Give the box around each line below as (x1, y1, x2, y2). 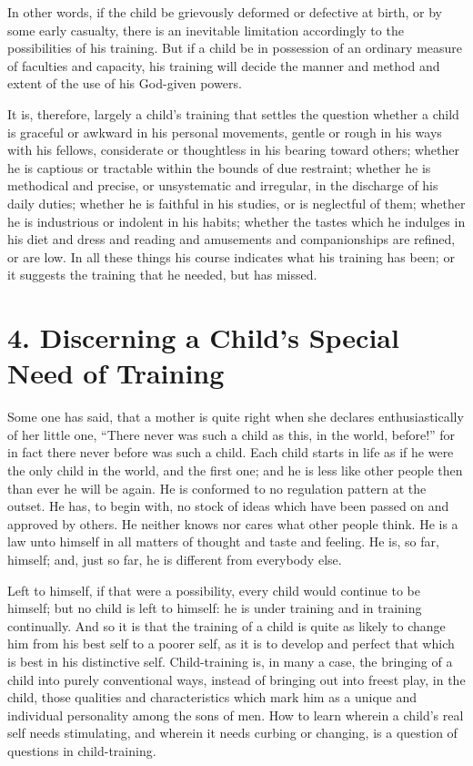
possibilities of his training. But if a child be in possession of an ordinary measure (7, 38, 463, 57)
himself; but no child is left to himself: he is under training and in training (7, 598, 422, 618)
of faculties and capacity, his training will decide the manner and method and (7, 56, 440, 75)
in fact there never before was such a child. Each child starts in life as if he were (7, 443, 454, 462)
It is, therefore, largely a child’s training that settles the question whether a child (7, 104, 459, 123)
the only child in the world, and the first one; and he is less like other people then (7, 461, 463, 479)
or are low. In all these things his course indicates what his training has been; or (7, 247, 455, 266)
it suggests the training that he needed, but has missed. (7, 265, 317, 284)
